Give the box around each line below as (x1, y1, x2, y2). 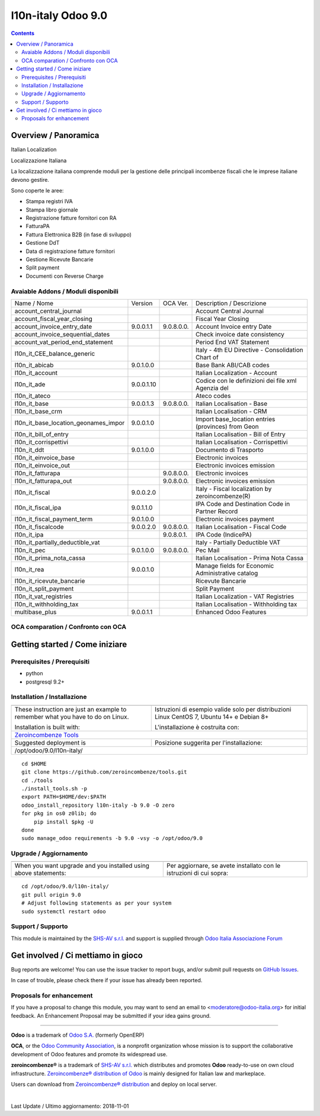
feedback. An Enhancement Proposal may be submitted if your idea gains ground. (11, 1012, 211, 1019)
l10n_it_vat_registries (14, 592, 72, 601)
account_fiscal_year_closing (14, 315, 93, 323)
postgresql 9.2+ (25, 678, 65, 685)
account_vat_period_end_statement (14, 338, 113, 346)
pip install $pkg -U (33, 818, 94, 825)
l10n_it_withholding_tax (14, 600, 79, 608)
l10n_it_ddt (14, 445, 44, 454)
